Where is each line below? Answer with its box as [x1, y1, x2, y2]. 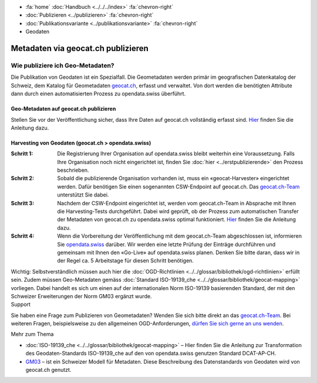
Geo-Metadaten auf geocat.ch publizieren [11, 105, 116, 112]
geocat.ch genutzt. [25, 367, 72, 374]
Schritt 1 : [11, 150, 33, 157]
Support [11, 301, 31, 308]
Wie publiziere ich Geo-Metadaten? [11, 61, 114, 69]
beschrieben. [57, 166, 89, 174]
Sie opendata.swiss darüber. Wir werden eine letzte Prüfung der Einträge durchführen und [57, 241, 276, 248]
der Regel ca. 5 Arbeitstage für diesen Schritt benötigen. [57, 257, 194, 264]
